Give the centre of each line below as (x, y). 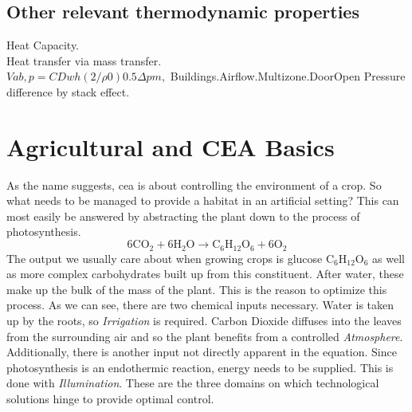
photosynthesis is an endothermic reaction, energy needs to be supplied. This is (200, 367)
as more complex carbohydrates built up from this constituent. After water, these (205, 274)
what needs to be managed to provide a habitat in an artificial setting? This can (203, 200)
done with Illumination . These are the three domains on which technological (193, 383)
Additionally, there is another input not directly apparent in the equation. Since (202, 352)
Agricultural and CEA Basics (171, 146)
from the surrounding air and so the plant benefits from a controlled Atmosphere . (205, 336)
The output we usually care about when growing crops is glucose (165, 258)
